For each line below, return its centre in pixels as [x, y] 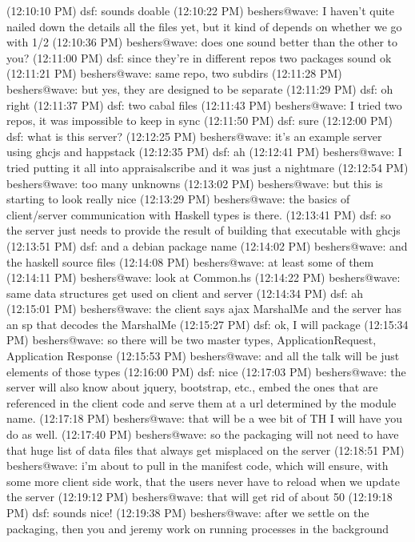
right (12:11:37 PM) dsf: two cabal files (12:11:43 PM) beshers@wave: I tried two [204, 104]
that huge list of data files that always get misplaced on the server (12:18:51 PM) [206, 450]
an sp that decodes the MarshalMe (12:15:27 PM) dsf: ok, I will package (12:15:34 [207, 324]
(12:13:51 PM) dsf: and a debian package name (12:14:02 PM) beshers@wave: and [207, 245]
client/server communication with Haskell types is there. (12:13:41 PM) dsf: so [199, 214]
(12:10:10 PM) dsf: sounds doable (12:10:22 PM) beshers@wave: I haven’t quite [201, 10]
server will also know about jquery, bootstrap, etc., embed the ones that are [192, 387]
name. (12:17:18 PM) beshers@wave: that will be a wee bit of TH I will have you [205, 418]
